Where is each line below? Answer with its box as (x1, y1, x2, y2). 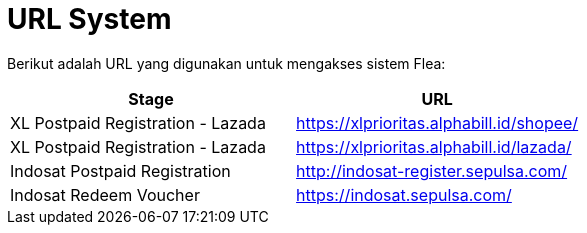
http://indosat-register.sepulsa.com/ (296, 160, 568, 181)
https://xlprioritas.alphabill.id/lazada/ (296, 136, 572, 157)
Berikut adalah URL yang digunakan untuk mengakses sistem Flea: (7, 54, 446, 72)
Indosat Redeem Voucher (10, 184, 200, 205)
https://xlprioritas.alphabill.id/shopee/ (296, 112, 579, 133)
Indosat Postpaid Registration (10, 160, 231, 181)
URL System (7, 2, 172, 36)
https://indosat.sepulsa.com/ (296, 184, 512, 205)
